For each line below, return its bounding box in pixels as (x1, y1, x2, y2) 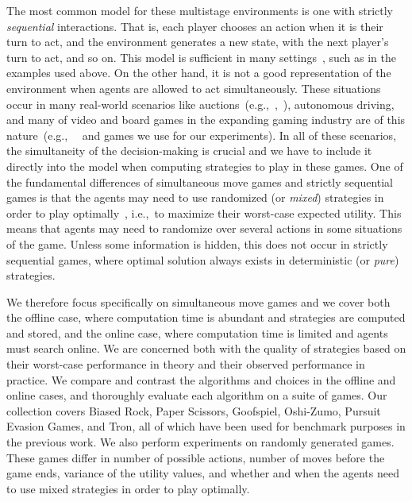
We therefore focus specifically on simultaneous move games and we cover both (6, 293, 391, 310)
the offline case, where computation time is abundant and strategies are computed (6, 309, 406, 326)
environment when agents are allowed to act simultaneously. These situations (6, 79, 381, 96)
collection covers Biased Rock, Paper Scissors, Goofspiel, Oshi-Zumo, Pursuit (6, 402, 381, 419)
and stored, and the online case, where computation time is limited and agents (6, 324, 388, 341)
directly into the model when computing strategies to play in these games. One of (6, 157, 403, 174)
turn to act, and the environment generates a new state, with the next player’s (6, 33, 389, 50)
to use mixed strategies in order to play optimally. (6, 480, 250, 496)
